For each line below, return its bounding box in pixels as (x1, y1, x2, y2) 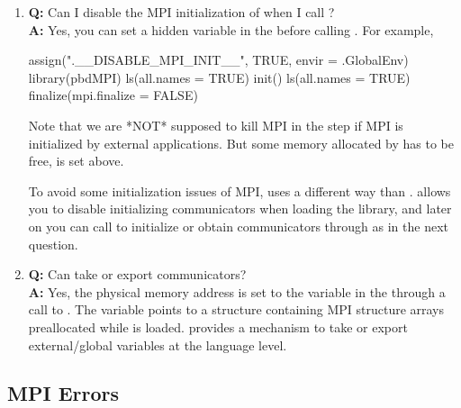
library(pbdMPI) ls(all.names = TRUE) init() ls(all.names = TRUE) (28, 68, 411, 86)
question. (28, 234, 78, 253)
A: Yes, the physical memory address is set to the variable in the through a (28, 282, 446, 301)
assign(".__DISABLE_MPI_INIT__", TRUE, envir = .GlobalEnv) (28, 50, 409, 69)
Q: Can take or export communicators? (28, 265, 247, 284)
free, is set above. (28, 151, 124, 170)
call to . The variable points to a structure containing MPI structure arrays (28, 300, 445, 319)
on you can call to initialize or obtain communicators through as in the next (28, 216, 448, 235)
